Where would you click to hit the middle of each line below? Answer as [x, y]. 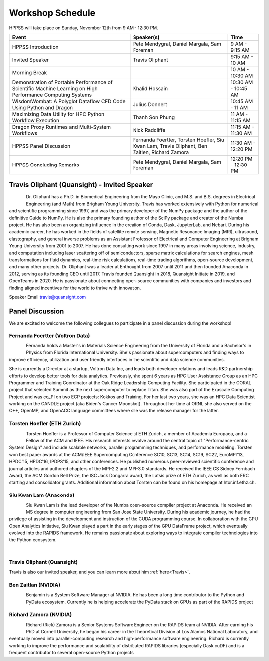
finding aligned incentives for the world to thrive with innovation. [75, 288]
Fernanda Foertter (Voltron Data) [50, 335]
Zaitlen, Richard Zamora [161, 152]
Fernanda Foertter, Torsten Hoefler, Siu [178, 140]
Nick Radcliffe [149, 130]
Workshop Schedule [52, 13]
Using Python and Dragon [43, 107]
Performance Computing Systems [52, 95]
